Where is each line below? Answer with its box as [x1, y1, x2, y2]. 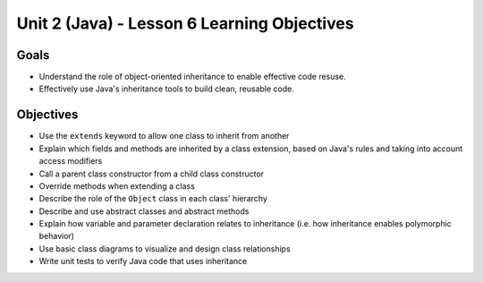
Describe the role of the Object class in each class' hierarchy [38, 193, 268, 204]
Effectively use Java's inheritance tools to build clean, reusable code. [38, 83, 294, 94]
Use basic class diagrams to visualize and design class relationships [38, 243, 291, 254]
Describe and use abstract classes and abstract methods [38, 206, 250, 217]
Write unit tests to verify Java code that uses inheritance [38, 256, 248, 267]
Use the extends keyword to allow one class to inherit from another [38, 131, 290, 141]
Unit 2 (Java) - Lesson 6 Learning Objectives [16, 13, 354, 33]
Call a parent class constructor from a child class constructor [38, 168, 264, 179]
